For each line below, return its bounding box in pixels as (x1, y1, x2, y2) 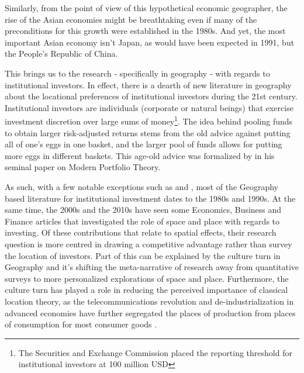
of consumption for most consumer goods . (5, 318, 157, 330)
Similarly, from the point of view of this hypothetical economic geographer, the (5, 2, 288, 13)
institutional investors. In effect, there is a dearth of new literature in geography (5, 78, 292, 91)
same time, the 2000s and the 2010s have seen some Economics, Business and (5, 203, 282, 216)
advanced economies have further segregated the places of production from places (5, 306, 296, 319)
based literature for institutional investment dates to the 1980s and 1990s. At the (5, 192, 296, 204)
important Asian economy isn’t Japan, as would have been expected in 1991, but (5, 36, 295, 48)
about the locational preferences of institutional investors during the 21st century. (5, 90, 298, 102)
